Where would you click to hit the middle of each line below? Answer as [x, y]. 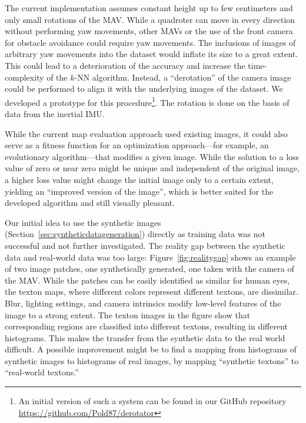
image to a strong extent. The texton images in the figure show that [128, 314]
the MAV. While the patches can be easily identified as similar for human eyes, [147, 280]
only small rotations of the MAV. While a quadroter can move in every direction [150, 19]
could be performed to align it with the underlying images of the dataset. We [144, 89]
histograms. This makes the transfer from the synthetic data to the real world [145, 337]
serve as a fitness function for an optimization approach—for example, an [137, 145]
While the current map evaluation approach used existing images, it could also [146, 133]
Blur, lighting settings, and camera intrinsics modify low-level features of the [143, 303]
